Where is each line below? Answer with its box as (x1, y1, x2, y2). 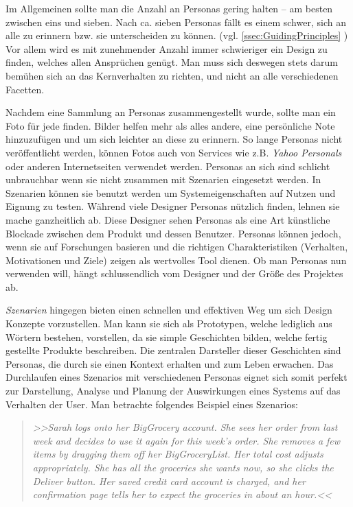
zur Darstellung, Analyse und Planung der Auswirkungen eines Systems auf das (5, 384, 341, 398)
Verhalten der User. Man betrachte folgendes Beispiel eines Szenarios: (5, 397, 298, 411)
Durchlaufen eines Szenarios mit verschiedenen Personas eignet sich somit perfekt (5, 370, 348, 384)
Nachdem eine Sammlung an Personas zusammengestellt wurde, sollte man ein (5, 105, 336, 119)
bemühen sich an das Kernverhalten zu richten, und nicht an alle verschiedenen (5, 68, 339, 82)
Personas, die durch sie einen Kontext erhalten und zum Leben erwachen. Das (5, 356, 334, 370)
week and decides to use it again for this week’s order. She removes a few (32, 433, 341, 447)
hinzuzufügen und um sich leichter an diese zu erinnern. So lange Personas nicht (5, 132, 343, 146)
